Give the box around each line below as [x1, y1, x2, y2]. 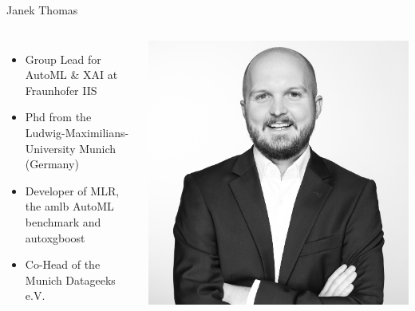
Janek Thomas [6, 2, 78, 18]
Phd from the [25, 108, 92, 125]
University [25, 140, 76, 156]
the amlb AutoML [25, 198, 114, 215]
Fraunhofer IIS [25, 81, 97, 98]
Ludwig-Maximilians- [25, 124, 129, 140]
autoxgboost [25, 229, 85, 246]
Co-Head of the [25, 256, 101, 273]
